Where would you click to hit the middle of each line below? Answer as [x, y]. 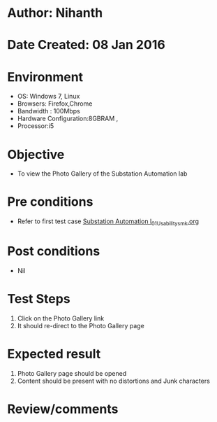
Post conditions [54, 252]
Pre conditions [50, 202]
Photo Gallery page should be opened [72, 373]
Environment [45, 77]
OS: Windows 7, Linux [48, 97]
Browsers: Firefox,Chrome [55, 104]
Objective [36, 154]
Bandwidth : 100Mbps [48, 111]
